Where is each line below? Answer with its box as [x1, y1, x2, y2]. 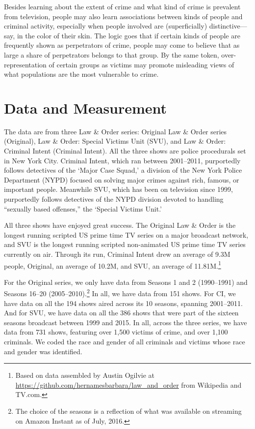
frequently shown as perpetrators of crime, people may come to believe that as [4, 40, 240, 50]
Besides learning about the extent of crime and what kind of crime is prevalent [4, 1, 241, 11]
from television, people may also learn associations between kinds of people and [4, 11, 243, 21]
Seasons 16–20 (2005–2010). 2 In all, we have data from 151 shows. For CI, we [4, 287, 236, 299]
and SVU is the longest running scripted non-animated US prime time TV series [4, 239, 246, 249]
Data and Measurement [4, 97, 167, 118]
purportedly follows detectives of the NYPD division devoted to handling [4, 194, 224, 204]
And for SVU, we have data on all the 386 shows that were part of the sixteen [4, 307, 239, 318]
